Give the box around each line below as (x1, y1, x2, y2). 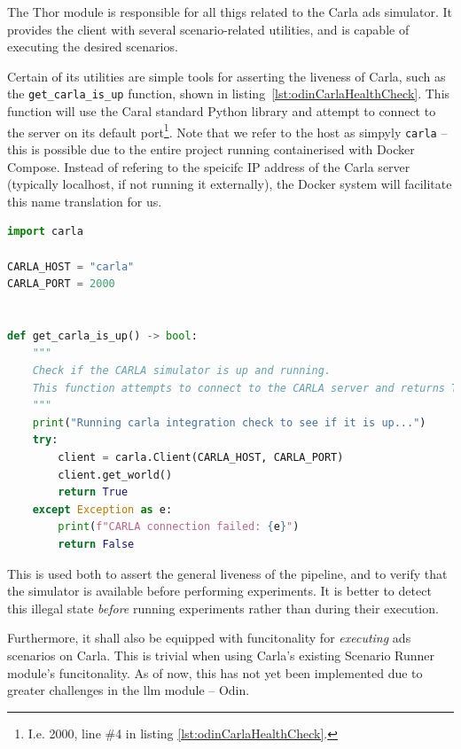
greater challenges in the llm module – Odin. (7, 681, 250, 699)
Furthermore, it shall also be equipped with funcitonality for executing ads (7, 628, 411, 647)
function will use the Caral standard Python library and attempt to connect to (7, 102, 436, 121)
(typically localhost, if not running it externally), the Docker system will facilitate (7, 175, 452, 193)
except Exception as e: (32, 503, 173, 516)
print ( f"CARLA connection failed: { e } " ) (58, 520, 300, 534)
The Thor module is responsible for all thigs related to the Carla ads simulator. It (7, 3, 452, 20)
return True (58, 486, 129, 499)
